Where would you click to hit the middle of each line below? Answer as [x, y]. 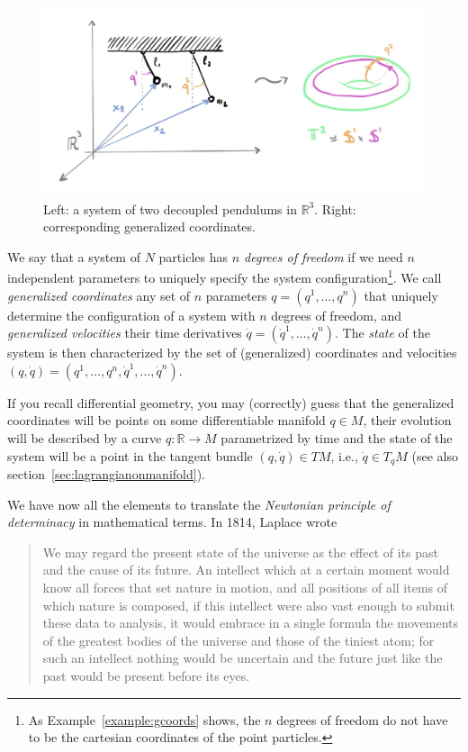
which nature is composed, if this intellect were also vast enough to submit [248, 605]
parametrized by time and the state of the [337, 437]
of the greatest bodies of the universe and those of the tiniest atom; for [238, 640]
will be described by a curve [85, 437]
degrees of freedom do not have [362, 719]
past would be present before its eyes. [146, 675]
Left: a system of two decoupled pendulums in [170, 208]
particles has [193, 256]
